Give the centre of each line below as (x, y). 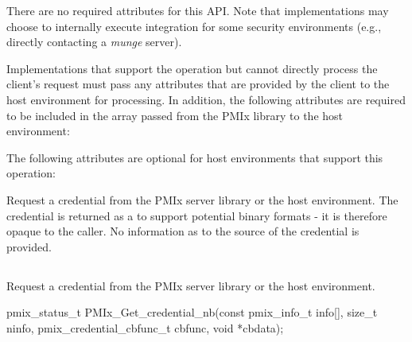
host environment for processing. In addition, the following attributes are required (206, 99)
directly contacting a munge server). (94, 42)
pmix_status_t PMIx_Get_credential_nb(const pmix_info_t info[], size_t (192, 312)
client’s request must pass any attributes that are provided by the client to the (198, 84)
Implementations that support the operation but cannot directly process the (192, 68)
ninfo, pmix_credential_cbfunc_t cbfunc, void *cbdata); (145, 327)
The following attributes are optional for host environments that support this (195, 157)
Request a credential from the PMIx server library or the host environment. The (202, 199)
